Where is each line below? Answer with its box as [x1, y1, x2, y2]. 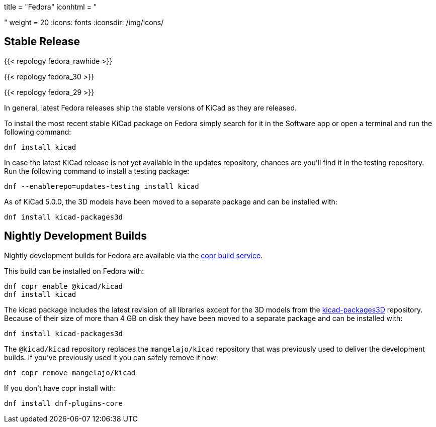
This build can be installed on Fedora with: [4, 266, 144, 275]
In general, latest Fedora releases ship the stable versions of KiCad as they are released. [4, 103, 297, 112]
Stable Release [4, 35, 80, 48]
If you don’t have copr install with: [4, 383, 116, 392]
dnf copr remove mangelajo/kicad [4, 368, 136, 377]
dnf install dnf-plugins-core [4, 399, 123, 407]
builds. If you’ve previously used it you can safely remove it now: [4, 353, 218, 362]
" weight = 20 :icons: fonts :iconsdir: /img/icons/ [4, 18, 164, 27]
